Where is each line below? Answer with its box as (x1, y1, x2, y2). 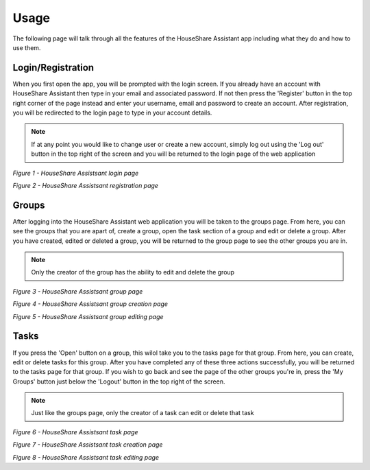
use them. (12, 43, 41, 51)
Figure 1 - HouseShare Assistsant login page (12, 169, 139, 177)
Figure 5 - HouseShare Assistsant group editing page (12, 312, 164, 320)
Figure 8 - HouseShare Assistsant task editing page (12, 453, 160, 461)
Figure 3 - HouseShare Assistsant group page (12, 287, 143, 295)
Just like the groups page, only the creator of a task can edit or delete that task (31, 409, 254, 417)
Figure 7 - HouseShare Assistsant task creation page (12, 440, 163, 449)
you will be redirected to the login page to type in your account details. (12, 108, 212, 117)
